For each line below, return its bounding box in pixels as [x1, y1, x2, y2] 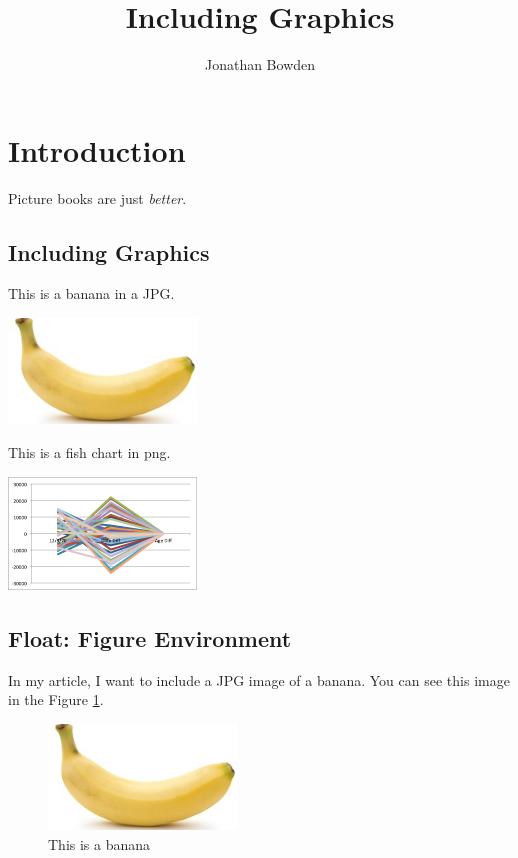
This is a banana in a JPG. [8, 283, 175, 304]
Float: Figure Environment [8, 623, 292, 654]
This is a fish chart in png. [8, 441, 171, 462]
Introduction [8, 129, 186, 170]
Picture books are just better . [8, 187, 187, 208]
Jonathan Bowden [204, 54, 316, 75]
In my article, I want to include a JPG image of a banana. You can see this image [8, 669, 510, 690]
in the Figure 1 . [8, 689, 104, 710]
